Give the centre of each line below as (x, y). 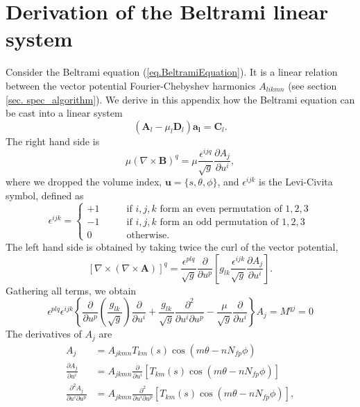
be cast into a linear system (64, 113)
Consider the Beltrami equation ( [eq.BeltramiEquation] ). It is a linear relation (172, 72)
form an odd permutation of (219, 222)
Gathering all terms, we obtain (71, 290)
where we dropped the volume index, (84, 182)
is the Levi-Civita (295, 182)
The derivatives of (44, 334)
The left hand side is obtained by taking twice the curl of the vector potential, (172, 246)
